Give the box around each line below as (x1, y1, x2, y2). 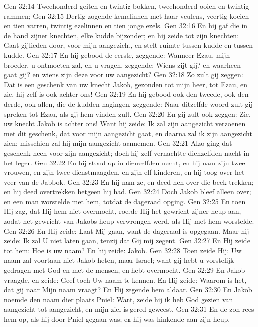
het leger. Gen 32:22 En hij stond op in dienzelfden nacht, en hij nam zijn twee (4, 157, 245, 167)
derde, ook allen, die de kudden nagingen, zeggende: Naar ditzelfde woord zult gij (4, 98, 253, 109)
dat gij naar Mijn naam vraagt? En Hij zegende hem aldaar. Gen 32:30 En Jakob (4, 284, 252, 295)
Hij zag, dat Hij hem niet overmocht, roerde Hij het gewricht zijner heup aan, (4, 206, 241, 216)
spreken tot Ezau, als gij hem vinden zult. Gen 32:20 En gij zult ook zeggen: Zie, (4, 108, 251, 119)
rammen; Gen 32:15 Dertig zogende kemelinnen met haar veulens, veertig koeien (4, 10, 249, 21)
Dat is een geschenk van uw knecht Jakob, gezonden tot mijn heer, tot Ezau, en (4, 79, 248, 89)
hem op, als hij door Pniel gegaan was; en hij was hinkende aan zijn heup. (4, 314, 230, 324)
